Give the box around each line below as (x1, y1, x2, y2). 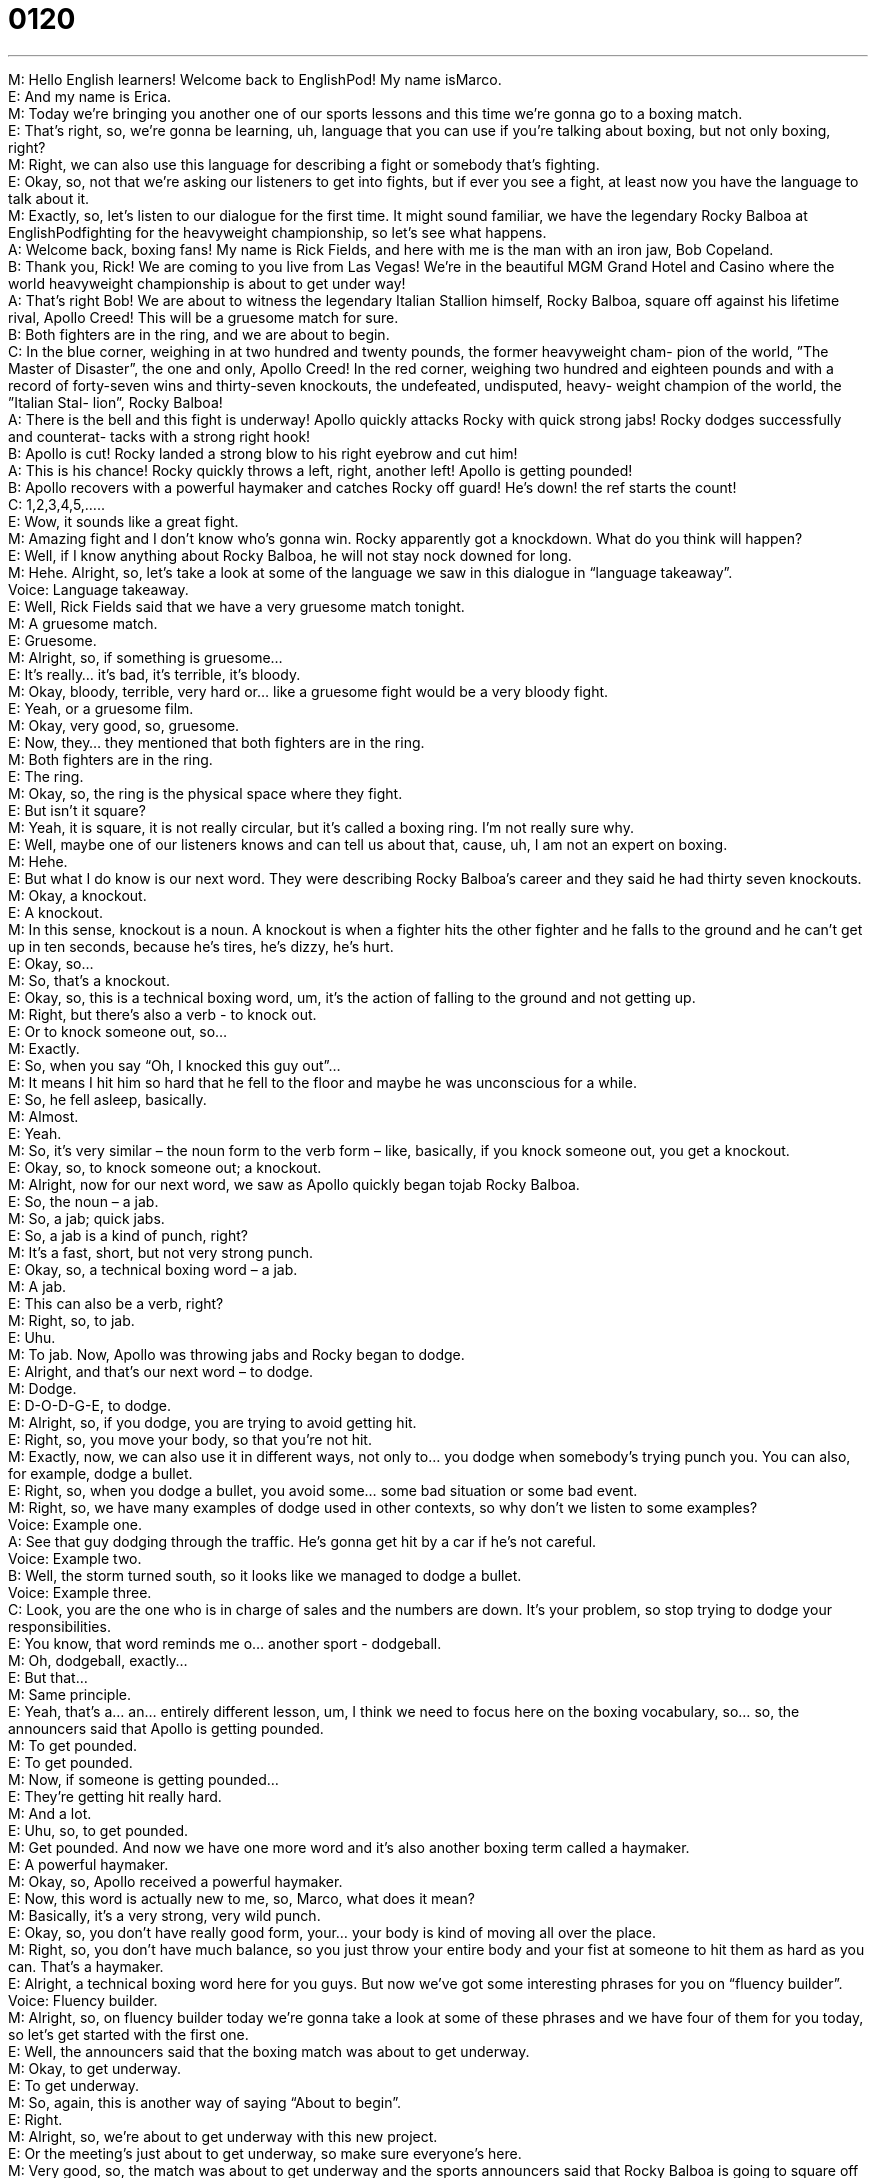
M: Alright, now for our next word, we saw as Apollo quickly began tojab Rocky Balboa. (8, 1175, 580, 1193)
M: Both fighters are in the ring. (8, 750, 213, 768)
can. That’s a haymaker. (8, 1957, 164, 1975)
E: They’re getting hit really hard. (8, 1787, 222, 1805)
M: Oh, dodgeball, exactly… (8, 1651, 188, 1669)
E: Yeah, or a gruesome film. (8, 699, 194, 717)
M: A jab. (8, 1277, 67, 1295)
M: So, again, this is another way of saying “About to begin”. (8, 2093, 402, 2111)
